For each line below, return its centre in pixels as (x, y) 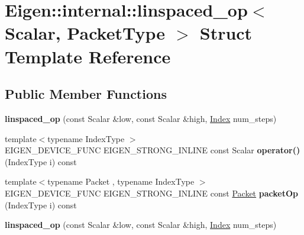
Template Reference (88, 56)
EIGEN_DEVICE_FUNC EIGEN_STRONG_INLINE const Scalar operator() (153, 150)
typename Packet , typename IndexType (121, 181)
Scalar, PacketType (85, 33)
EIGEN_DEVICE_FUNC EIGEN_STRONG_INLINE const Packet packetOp (151, 193)
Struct (226, 33)
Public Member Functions (86, 94)
